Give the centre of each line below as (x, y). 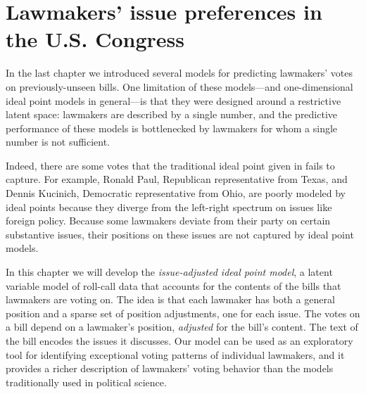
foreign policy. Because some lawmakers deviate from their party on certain (168, 221)
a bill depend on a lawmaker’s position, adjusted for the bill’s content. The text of (182, 327)
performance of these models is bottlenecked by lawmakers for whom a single (172, 128)
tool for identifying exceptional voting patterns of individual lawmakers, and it (175, 354)
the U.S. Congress (95, 39)
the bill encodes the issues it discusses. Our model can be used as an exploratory (179, 341)
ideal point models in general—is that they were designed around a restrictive (173, 100)
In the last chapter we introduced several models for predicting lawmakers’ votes (179, 73)
